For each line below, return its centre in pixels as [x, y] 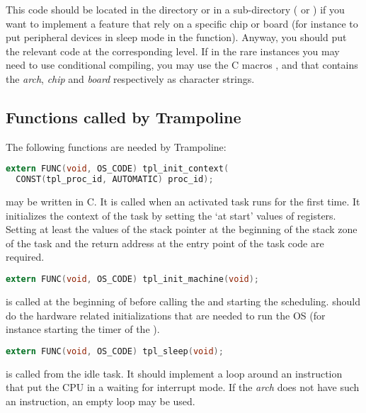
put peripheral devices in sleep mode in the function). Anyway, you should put [176, 37]
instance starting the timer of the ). [83, 329]
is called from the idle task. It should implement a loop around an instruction [174, 373]
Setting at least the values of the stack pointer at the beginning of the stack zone [182, 229]
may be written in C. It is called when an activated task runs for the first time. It [183, 202]
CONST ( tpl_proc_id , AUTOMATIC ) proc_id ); [115, 180]
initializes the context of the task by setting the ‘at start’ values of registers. [171, 215]
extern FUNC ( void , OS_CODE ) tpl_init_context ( [118, 169]
